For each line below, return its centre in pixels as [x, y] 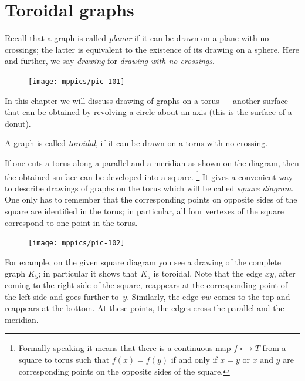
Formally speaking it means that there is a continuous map [125, 348]
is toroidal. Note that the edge [208, 273]
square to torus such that [64, 359]
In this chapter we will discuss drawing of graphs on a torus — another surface [146, 100]
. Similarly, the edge [163, 296]
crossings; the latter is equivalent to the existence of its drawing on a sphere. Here [152, 49]
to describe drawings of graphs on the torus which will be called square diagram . [149, 188]
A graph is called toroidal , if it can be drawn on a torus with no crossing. [136, 143]
